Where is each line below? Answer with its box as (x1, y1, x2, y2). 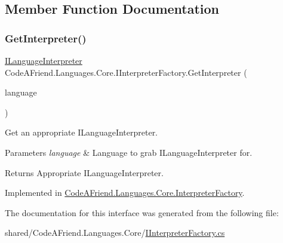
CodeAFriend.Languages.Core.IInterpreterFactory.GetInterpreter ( (5, 66, 247, 78)
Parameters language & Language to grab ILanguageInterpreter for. (5, 146, 253, 158)
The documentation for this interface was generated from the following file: (5, 206, 279, 219)
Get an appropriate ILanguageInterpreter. (5, 126, 158, 139)
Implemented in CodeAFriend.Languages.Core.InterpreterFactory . (5, 186, 245, 199)
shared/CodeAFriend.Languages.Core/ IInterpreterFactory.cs (5, 226, 225, 239)
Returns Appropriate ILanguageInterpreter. (5, 166, 164, 179)
